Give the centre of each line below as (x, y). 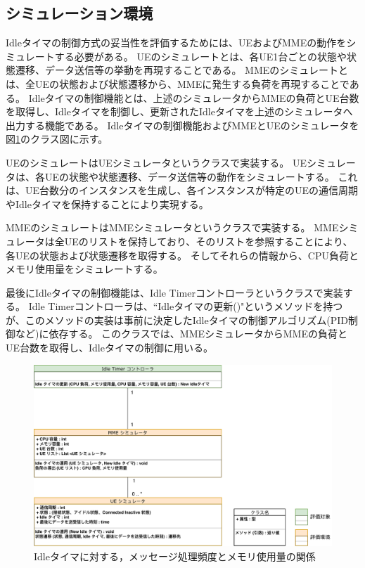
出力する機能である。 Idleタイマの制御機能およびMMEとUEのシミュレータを (182, 125)
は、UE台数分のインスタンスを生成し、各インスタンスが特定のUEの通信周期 (182, 190)
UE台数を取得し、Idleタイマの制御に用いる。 (109, 348)
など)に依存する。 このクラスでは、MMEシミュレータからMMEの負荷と (181, 334)
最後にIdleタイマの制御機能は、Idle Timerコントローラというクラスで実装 (174, 292)
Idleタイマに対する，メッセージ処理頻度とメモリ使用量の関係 (175, 556)
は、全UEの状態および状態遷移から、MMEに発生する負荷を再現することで (178, 83)
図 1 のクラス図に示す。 (57, 139)
